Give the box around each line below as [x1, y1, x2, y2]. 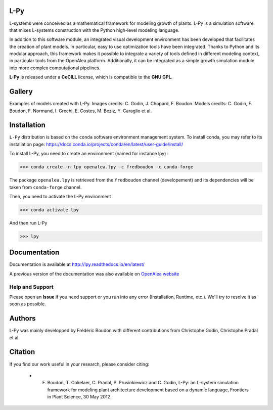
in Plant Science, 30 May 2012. [47, 394, 112, 400]
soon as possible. [9, 301, 46, 307]
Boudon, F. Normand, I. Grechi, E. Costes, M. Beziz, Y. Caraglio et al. [9, 108, 152, 114]
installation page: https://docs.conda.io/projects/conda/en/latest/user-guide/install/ [9, 141, 184, 147]
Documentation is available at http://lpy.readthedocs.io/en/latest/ [9, 261, 145, 267]
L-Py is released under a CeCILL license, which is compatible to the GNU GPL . [9, 74, 173, 80]
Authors [9, 314, 36, 323]
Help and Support [9, 283, 54, 290]
